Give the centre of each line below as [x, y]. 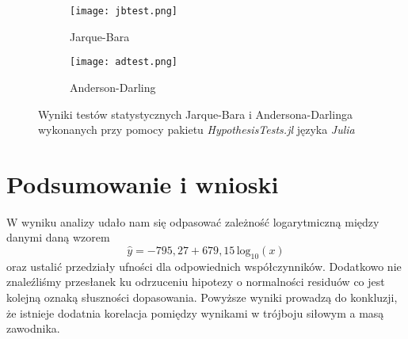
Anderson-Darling [113, 87]
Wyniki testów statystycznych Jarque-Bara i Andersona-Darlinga [195, 114]
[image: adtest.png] [124, 62]
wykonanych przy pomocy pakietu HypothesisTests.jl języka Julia [196, 130]
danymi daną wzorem [58, 237]
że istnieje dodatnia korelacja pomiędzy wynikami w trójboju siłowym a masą [195, 312]
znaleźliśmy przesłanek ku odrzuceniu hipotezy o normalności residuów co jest [196, 282]
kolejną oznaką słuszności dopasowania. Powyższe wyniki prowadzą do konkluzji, [202, 297]
